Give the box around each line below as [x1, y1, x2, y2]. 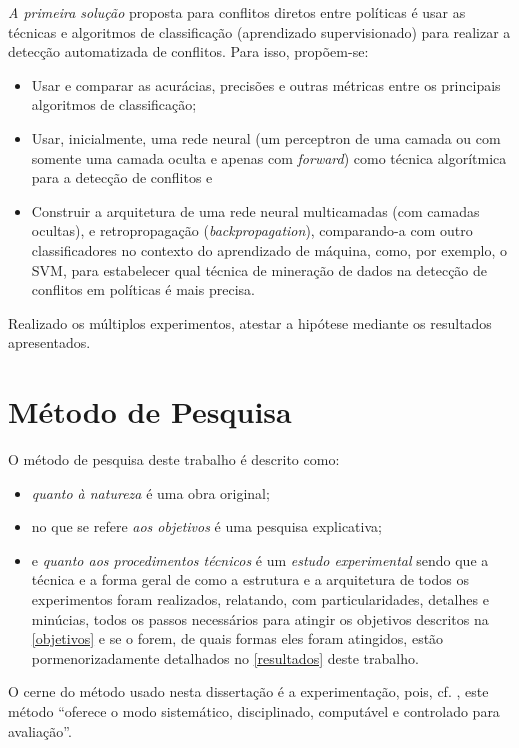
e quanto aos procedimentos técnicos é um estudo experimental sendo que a [31, 549, 489, 570]
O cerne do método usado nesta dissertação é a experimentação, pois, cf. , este [8, 681, 489, 702]
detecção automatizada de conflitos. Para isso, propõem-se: [8, 41, 369, 62]
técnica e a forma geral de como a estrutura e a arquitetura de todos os [31, 569, 469, 590]
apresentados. [8, 332, 91, 353]
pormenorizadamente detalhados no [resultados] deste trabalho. [31, 647, 419, 668]
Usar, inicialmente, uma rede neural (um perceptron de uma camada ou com [31, 127, 501, 148]
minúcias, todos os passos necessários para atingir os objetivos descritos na [31, 608, 489, 629]
